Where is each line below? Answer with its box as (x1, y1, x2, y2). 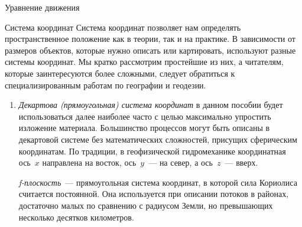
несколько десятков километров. (18, 210, 134, 223)
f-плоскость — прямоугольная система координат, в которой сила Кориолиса (18, 176, 297, 188)
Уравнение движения (5, 1, 80, 13)
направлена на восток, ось (42, 156, 137, 169)
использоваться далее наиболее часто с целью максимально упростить (18, 110, 271, 122)
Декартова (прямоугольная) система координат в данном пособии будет (18, 98, 283, 111)
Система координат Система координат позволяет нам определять (5, 21, 241, 33)
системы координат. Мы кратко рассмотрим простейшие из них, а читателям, (5, 55, 284, 68)
